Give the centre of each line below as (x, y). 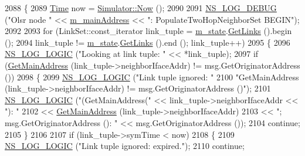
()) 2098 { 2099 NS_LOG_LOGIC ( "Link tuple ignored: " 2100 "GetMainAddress (152, 77)
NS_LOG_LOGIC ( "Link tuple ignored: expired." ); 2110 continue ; (125, 146)
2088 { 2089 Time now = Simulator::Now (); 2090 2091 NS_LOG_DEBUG (141, 8)
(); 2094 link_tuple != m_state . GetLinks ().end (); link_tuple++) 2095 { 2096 (148, 42)
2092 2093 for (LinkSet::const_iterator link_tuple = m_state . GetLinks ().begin (148, 31)
